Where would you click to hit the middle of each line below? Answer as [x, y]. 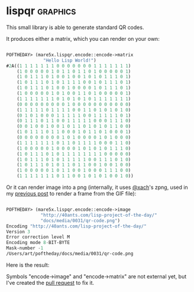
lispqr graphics [41, 11]
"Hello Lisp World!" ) [70, 60]
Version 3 [18, 232]
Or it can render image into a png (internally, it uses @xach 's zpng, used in [97, 187]
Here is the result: [28, 265]
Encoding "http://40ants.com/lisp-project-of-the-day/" [76, 226]
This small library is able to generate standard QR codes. [75, 27]
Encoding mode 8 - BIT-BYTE [38, 243]
